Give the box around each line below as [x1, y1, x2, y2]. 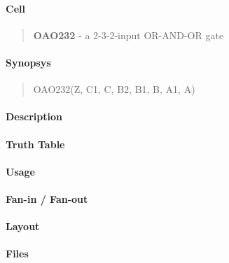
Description [6, 109, 63, 124]
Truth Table [6, 136, 65, 151]
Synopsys [6, 55, 51, 69]
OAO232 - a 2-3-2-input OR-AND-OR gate [33, 27, 224, 42]
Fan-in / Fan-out [6, 191, 88, 206]
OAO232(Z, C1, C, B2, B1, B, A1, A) [33, 82, 195, 97]
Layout [6, 219, 40, 234]
